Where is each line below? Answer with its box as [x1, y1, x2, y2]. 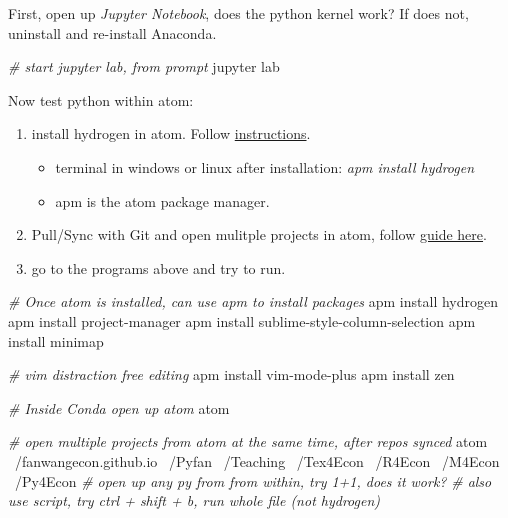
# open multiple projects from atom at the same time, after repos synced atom [8, 431, 488, 452]
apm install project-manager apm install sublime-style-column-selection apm [8, 310, 476, 331]
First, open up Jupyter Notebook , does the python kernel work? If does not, [8, 3, 469, 23]
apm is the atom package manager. [55, 190, 270, 211]
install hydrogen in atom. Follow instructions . [31, 123, 311, 144]
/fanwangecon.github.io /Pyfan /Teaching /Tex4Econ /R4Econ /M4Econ [14, 450, 500, 471]
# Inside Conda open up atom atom [8, 397, 230, 418]
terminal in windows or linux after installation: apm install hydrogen [55, 156, 475, 177]
